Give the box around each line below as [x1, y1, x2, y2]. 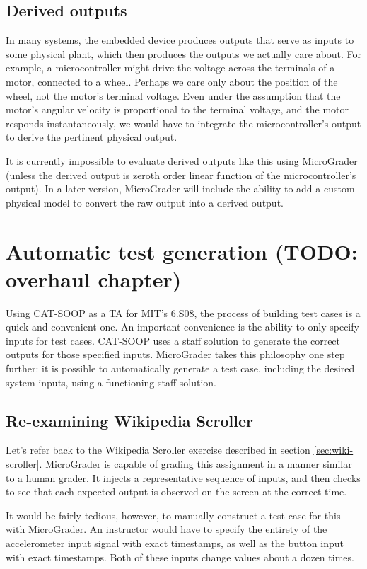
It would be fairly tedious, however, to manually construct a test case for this [6, 507, 341, 522]
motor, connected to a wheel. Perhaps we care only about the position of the [6, 74, 338, 88]
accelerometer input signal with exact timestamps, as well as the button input [6, 535, 344, 550]
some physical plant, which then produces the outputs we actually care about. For [6, 46, 362, 61]
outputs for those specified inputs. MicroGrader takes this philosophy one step [6, 347, 345, 362]
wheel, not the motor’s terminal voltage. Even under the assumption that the [6, 88, 341, 103]
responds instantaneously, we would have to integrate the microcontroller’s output [6, 115, 361, 130]
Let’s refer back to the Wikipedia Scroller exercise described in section [6, 442, 310, 457]
